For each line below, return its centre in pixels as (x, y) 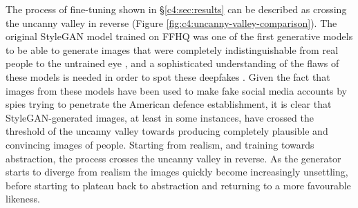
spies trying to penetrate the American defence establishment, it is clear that (169, 104)
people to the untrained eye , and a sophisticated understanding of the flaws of (172, 63)
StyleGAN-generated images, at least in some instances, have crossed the (160, 117)
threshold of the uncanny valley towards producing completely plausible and (167, 131)
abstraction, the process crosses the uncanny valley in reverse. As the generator (173, 158)
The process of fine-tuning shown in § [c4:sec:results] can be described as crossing (176, 9)
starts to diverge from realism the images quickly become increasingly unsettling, (177, 172)
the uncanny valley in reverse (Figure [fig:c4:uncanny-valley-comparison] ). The (171, 22)
